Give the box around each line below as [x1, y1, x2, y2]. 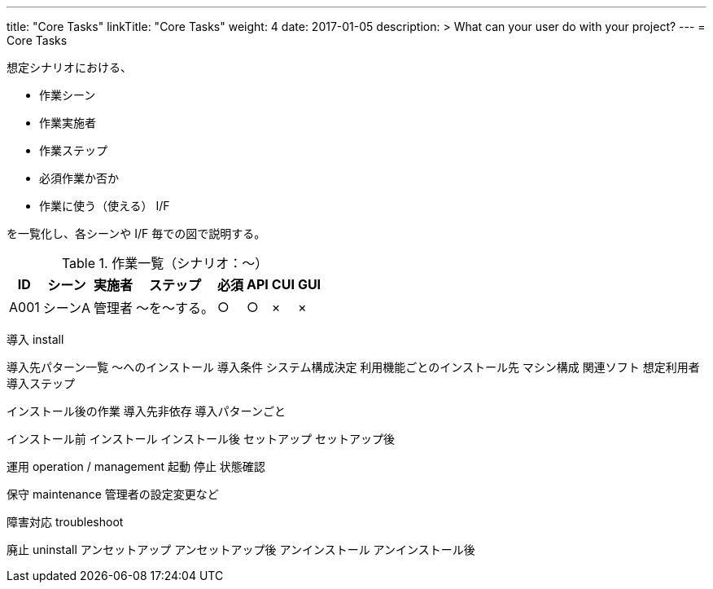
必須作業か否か [39, 171, 119, 185]
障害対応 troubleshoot [7, 515, 124, 529]
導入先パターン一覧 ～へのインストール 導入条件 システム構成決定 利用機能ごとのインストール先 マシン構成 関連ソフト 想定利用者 [7, 360, 700, 374]
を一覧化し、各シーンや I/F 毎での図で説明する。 [7, 226, 266, 240]
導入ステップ [7, 376, 75, 390]
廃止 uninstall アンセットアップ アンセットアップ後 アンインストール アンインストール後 [7, 543, 475, 556]
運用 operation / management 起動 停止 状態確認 [7, 459, 265, 473]
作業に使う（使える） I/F [39, 199, 170, 213]
